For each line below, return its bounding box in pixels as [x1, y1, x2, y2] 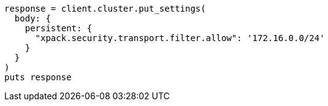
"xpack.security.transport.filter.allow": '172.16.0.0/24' [35, 33, 325, 43]
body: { [14, 13, 51, 23]
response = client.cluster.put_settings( [4, 4, 206, 13]
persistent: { [25, 23, 93, 33]
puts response [4, 72, 72, 82]
